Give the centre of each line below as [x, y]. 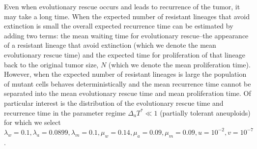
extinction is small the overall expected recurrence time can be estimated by [119, 26]
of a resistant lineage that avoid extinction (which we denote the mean [110, 45]
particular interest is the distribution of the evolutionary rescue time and [114, 103]
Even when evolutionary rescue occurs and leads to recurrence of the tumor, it [122, 6]
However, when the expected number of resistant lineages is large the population [125, 74]
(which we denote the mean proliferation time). [179, 64]
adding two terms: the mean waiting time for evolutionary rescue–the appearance [126, 35]
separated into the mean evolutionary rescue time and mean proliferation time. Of [128, 93]
